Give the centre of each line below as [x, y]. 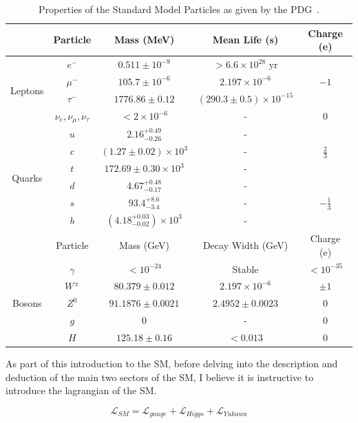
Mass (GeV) [145, 245]
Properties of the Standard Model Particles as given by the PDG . [179, 9]
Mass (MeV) [144, 40]
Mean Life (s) [245, 40]
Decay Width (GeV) [245, 245]
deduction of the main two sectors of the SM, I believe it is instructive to [160, 377]
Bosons [27, 303]
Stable [245, 269]
